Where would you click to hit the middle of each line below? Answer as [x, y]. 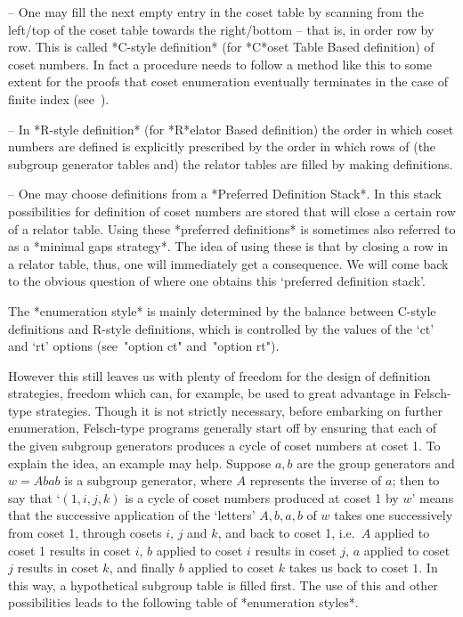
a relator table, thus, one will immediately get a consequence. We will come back [228, 263]
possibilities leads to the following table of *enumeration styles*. [183, 602]
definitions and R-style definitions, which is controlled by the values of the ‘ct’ [221, 328]
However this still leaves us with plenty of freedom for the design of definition [219, 375]
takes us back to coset [349, 568]
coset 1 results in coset [69, 550]
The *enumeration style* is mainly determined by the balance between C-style [222, 310]
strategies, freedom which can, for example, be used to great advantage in [209, 393]
